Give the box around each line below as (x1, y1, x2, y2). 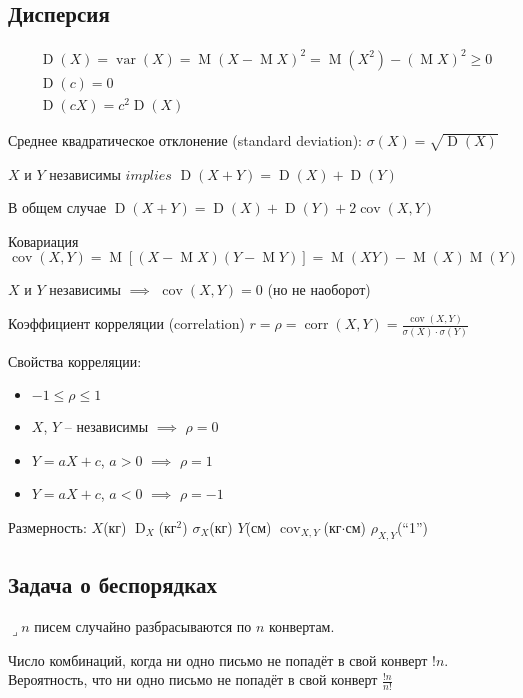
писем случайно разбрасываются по (34, 616, 252, 637)
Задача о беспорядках (8, 569, 217, 600)
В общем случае (8, 197, 107, 218)
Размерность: (8, 517, 87, 538)
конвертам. (268, 616, 335, 637)
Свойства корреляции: (8, 350, 142, 371)
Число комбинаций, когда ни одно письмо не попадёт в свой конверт (8, 649, 428, 670)
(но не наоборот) (267, 279, 371, 300)
